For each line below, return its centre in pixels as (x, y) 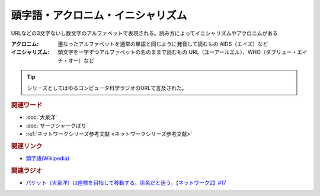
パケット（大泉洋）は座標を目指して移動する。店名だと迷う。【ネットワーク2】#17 (126, 183)
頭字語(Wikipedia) (48, 158)
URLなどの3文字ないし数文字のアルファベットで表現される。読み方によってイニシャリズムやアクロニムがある (145, 33)
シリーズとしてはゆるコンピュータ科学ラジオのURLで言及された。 (107, 88)
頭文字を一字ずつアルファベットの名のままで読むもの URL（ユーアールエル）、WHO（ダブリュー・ (177, 52)
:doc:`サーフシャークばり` (57, 126)
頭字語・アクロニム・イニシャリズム (99, 15)
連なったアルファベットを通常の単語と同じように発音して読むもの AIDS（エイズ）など (163, 44)
